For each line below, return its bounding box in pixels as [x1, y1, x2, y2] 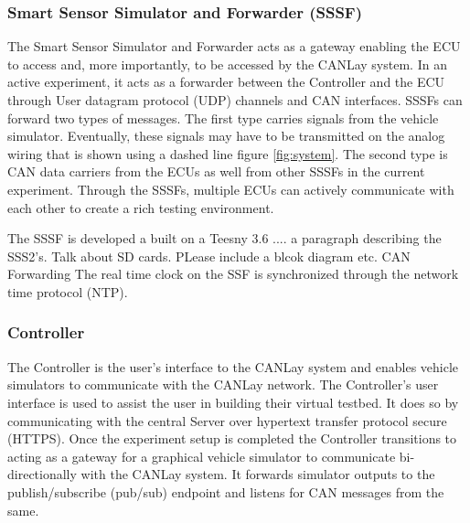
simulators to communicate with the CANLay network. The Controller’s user [7, 375, 439, 394]
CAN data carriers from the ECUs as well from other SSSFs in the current [7, 162, 425, 181]
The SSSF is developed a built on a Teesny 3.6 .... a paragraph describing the [7, 229, 442, 248]
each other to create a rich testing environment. [7, 197, 274, 217]
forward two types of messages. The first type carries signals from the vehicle [7, 108, 439, 127]
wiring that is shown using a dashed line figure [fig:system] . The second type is [7, 144, 448, 163]
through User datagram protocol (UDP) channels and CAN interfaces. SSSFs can [7, 91, 463, 109]
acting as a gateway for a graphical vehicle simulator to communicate [7, 446, 396, 465]
